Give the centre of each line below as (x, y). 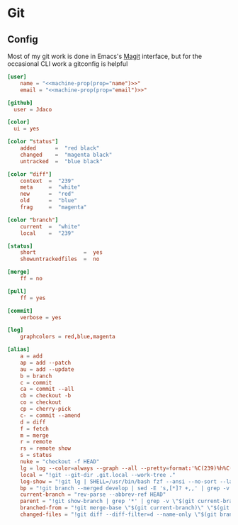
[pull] (17, 291)
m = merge (35, 435)
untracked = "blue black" (61, 161)
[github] (20, 103)
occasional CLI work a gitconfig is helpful (68, 64)
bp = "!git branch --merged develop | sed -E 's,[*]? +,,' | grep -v (125, 488)
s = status (36, 455)
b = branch (36, 376)
